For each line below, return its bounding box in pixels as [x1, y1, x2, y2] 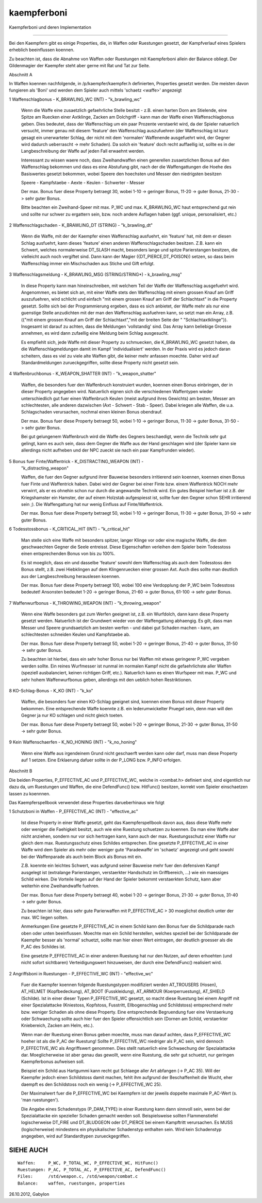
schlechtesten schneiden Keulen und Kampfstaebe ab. [21, 631, 131, 637]
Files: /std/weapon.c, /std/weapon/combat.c [17, 1174, 138, 1179]
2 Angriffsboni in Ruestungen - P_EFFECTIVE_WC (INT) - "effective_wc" [9, 970, 153, 976]
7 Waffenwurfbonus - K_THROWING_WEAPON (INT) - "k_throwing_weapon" [9, 600, 162, 606]
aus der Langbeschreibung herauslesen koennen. [21, 573, 121, 579]
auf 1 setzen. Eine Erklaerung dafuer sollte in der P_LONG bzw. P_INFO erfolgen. [21, 757, 182, 763]
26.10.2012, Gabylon [9, 1191, 49, 1197]
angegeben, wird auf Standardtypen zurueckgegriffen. [21, 1133, 131, 1139]
